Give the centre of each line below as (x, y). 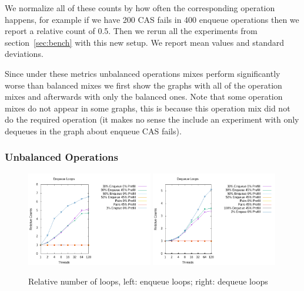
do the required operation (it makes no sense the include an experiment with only (152, 119)
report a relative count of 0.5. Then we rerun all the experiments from (131, 31)
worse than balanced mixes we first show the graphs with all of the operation (143, 85)
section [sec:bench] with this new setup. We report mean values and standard (145, 42)
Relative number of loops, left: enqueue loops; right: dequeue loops (148, 281)
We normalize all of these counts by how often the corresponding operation (140, 8)
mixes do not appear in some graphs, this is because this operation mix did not (148, 108)
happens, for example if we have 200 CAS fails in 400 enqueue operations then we (152, 19)
